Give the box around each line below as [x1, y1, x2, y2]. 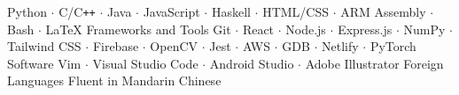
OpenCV [150, 37, 198, 55]
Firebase [92, 37, 139, 55]
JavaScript [143, 3, 200, 20]
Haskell [211, 3, 251, 20]
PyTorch [370, 37, 416, 55]
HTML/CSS [262, 3, 330, 20]
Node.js [285, 19, 326, 38]
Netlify [322, 37, 359, 55]
